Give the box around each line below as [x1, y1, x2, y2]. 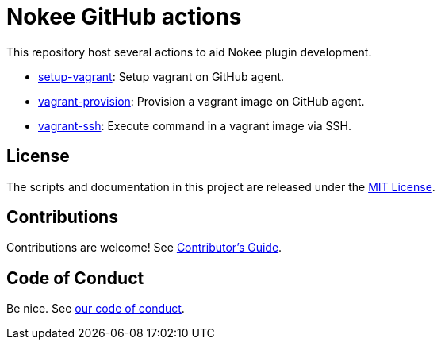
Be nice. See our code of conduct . [6, 302, 185, 316]
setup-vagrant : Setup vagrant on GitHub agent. [38, 69, 285, 83]
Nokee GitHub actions [6, 3, 242, 30]
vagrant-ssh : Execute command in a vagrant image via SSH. [38, 118, 351, 133]
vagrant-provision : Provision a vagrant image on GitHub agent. [38, 94, 365, 108]
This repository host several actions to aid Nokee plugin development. [6, 44, 372, 59]
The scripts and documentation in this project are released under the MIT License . [6, 179, 435, 194]
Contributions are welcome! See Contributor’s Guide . [6, 240, 282, 255]
